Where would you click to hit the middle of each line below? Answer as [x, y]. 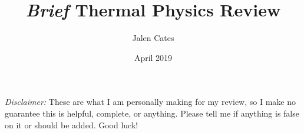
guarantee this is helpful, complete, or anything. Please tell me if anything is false [152, 113]
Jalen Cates [153, 38]
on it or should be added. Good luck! [72, 125]
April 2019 [153, 57]
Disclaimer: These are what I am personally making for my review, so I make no [150, 102]
